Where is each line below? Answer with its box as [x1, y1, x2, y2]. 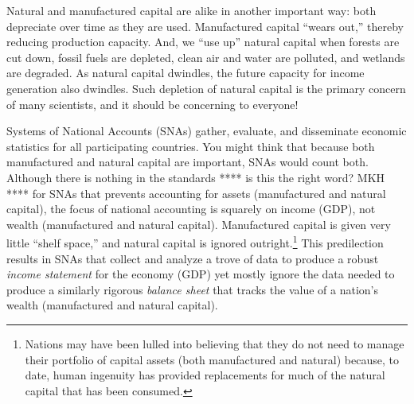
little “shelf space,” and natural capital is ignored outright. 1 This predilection [6, 232, 384, 251]
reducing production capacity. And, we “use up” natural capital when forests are [6, 33, 400, 50]
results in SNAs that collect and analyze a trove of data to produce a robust [6, 250, 379, 266]
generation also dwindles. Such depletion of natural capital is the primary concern [6, 80, 406, 96]
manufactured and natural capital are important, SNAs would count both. [6, 153, 369, 170]
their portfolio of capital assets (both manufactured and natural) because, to [25, 351, 399, 367]
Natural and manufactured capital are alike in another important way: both [6, 2, 377, 18]
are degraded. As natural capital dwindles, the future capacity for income [6, 64, 365, 81]
